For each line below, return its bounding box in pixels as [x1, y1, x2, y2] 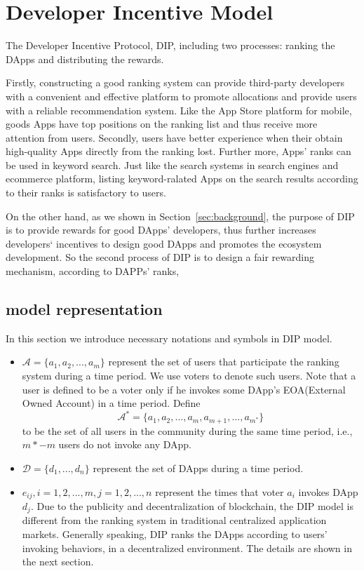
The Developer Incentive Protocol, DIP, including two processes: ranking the [6, 38, 335, 53]
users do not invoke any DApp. [58, 437, 192, 452]
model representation [6, 298, 163, 320]
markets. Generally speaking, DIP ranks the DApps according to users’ [22, 527, 328, 542]
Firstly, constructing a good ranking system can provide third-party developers [6, 75, 345, 90]
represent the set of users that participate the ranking [108, 354, 339, 369]
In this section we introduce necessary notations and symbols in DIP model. [6, 330, 332, 345]
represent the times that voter [155, 484, 284, 499]
